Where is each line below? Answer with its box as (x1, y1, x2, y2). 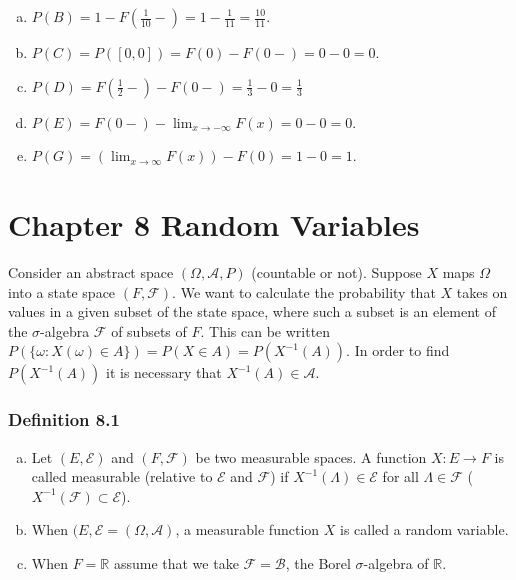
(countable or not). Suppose (251, 261, 422, 282)
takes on (456, 281, 508, 302)
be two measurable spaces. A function (195, 446, 427, 467)
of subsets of (111, 320, 187, 341)
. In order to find (346, 340, 450, 361)
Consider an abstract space (8, 261, 174, 282)
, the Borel (285, 552, 351, 573)
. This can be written (200, 320, 331, 341)
